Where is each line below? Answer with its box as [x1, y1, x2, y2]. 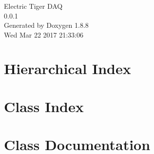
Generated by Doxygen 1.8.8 [4, 20, 89, 30]
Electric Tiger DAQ [4, 1, 63, 11]
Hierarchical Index [4, 58, 131, 78]
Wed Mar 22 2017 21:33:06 [4, 29, 83, 39]
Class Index [4, 96, 84, 116]
